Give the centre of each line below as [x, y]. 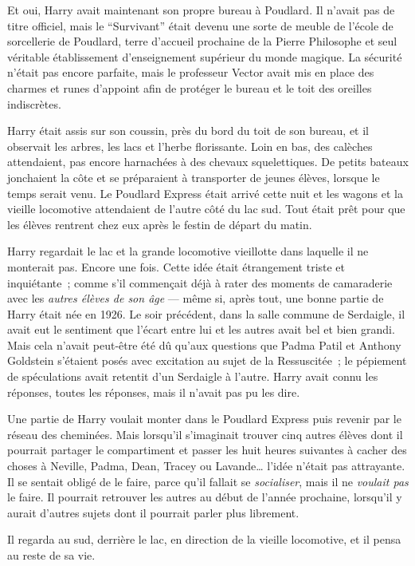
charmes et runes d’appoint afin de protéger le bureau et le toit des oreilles [190, 87]
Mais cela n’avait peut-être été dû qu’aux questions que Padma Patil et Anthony [204, 344]
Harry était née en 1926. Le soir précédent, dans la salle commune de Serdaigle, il [206, 313]
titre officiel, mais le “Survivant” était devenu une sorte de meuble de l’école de [200, 25]
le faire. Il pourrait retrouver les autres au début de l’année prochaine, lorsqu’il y [205, 497]
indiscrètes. [34, 103]
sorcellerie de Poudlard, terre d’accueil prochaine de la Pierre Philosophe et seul [202, 41]
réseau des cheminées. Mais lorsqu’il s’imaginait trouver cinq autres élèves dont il [205, 434]
